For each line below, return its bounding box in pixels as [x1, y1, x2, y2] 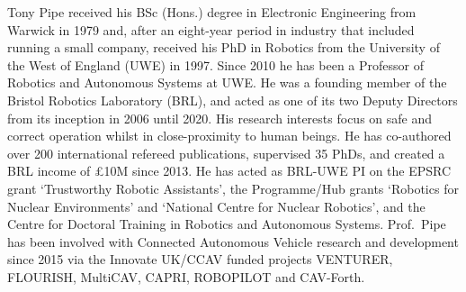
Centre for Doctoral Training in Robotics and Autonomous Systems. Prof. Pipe [7, 214, 446, 233]
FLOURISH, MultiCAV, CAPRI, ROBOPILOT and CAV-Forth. [7, 267, 365, 286]
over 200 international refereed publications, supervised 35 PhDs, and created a [7, 143, 445, 162]
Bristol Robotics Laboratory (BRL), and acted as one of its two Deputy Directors [7, 90, 458, 109]
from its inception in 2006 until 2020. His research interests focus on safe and [7, 108, 433, 127]
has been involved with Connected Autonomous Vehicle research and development [7, 232, 459, 251]
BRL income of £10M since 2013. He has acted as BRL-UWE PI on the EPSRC [7, 161, 452, 180]
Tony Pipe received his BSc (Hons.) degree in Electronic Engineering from [7, 3, 417, 21]
